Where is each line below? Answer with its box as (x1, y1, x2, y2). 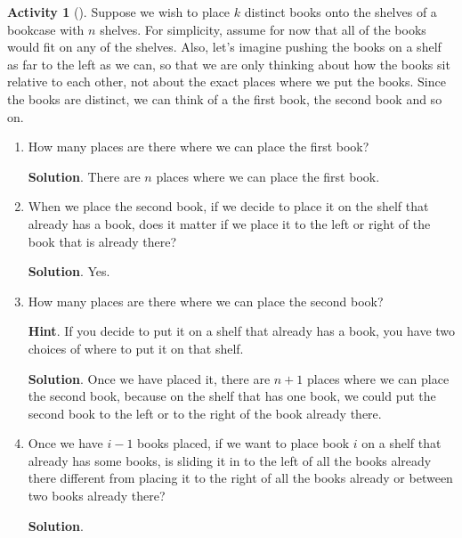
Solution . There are (28, 167, 141, 185)
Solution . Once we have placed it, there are (28, 369, 271, 387)
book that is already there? (28, 232, 177, 250)
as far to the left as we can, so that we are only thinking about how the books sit (7, 54, 450, 73)
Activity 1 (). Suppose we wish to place (7, 3, 231, 20)
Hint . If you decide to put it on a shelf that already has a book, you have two (28, 322, 456, 340)
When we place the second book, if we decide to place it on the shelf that (28, 197, 429, 216)
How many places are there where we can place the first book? (28, 137, 369, 156)
